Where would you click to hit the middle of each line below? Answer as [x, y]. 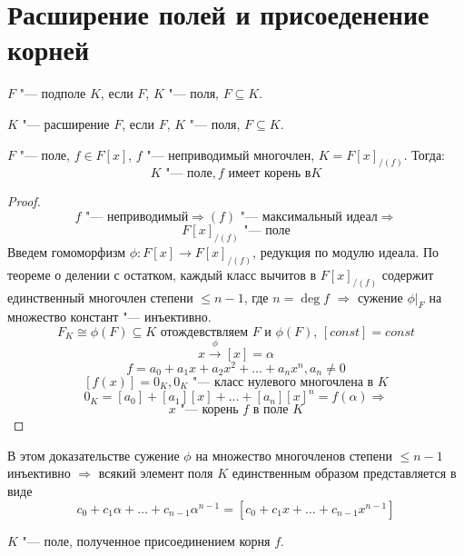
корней [49, 50]
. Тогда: [424, 154]
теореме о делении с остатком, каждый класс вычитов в [162, 274]
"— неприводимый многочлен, [231, 154]
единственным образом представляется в [344, 473]
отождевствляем [204, 332]
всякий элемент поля [156, 473]
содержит [408, 274]
